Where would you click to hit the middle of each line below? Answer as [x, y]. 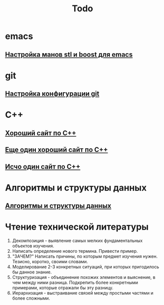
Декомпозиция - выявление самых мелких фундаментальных [77, 241]
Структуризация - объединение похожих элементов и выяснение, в [84, 277]
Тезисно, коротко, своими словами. [50, 262]
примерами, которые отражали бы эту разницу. [63, 288]
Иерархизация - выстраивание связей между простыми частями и [83, 293]
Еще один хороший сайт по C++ [56, 150]
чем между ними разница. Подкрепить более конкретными [75, 283]
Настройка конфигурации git [52, 94]
